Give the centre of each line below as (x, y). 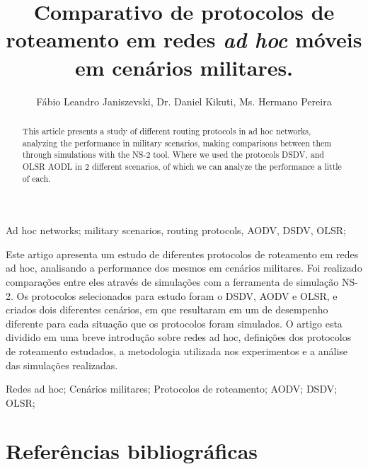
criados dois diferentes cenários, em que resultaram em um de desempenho (167, 309)
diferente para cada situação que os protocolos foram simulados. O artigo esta (174, 323)
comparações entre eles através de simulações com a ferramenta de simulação (172, 281)
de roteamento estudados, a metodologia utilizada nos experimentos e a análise (177, 351)
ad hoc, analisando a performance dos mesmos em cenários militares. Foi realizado (184, 268)
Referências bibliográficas (132, 451)
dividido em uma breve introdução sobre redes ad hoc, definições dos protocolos (179, 337)
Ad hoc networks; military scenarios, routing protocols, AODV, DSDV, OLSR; (176, 230)
